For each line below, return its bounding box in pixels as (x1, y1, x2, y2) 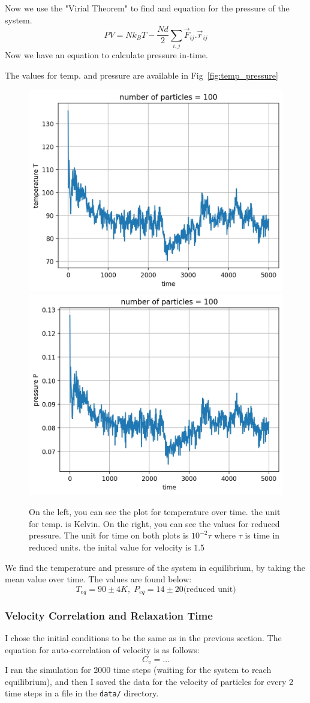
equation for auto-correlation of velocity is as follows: (5, 643, 200, 656)
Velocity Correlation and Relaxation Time (5, 608, 213, 623)
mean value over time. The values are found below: (5, 573, 192, 585)
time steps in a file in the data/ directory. (5, 687, 159, 699)
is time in (245, 529, 280, 542)
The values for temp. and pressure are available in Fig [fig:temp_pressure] (5, 68, 278, 81)
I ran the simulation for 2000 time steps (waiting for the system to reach (5, 663, 272, 675)
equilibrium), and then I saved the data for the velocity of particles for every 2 (5, 675, 294, 687)
